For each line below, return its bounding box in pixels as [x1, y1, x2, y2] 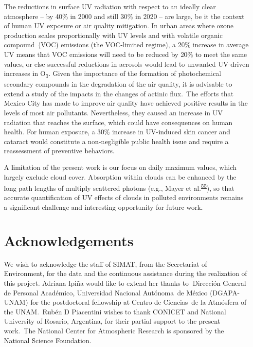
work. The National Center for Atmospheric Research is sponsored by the [4, 325, 224, 335]
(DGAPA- [210, 287, 240, 297]
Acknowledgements [4, 230, 134, 250]
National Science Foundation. [4, 335, 91, 345]
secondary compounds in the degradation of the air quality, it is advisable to [4, 79, 232, 89]
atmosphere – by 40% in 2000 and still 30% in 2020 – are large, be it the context [4, 11, 245, 21]
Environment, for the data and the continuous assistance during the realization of [4, 268, 247, 278]
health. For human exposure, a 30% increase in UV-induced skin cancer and [4, 127, 230, 137]
